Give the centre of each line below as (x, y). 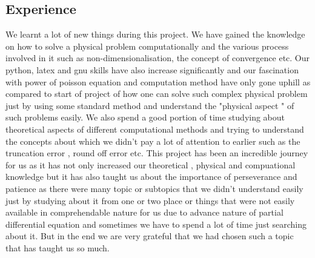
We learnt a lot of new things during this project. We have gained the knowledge (155, 34)
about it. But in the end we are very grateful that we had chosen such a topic (150, 236)
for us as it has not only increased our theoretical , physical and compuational (151, 164)
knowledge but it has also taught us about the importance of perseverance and (151, 177)
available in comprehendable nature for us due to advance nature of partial (144, 212)
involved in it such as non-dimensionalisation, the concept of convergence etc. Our (158, 58)
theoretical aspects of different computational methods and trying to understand (155, 129)
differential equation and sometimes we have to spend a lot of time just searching (156, 224)
